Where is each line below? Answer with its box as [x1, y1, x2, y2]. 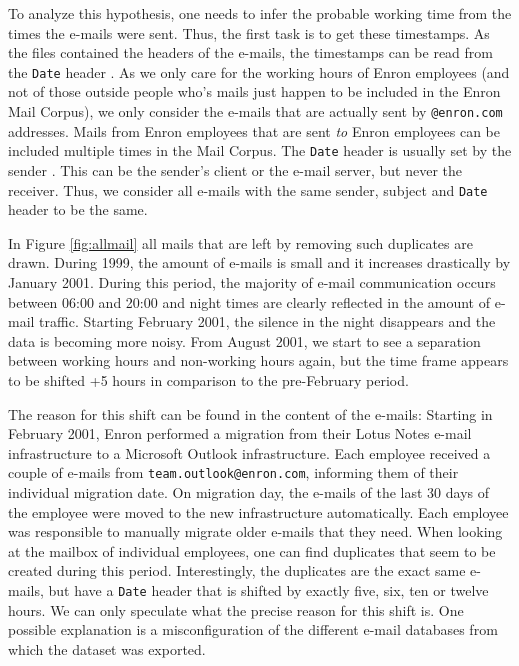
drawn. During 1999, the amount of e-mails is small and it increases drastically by [8, 252, 511, 273]
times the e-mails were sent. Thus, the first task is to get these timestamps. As [8, 22, 490, 43]
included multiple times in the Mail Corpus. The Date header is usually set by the [8, 140, 512, 161]
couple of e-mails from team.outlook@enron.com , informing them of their [8, 462, 459, 483]
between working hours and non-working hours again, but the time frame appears [8, 350, 509, 371]
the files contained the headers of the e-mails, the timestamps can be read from [8, 42, 494, 63]
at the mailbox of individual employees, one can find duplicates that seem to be [8, 540, 496, 561]
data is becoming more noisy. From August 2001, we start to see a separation [8, 330, 481, 351]
